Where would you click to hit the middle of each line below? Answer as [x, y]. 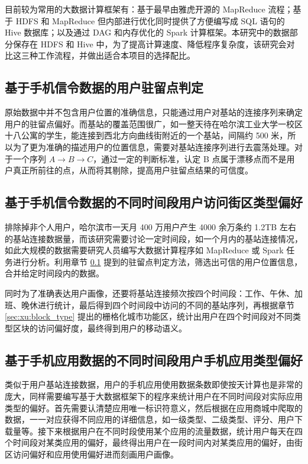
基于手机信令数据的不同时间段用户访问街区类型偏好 [154, 202]
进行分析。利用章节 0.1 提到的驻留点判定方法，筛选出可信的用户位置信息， [158, 261]
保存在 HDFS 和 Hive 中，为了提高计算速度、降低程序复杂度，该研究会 [150, 43]
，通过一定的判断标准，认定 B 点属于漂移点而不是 [190, 158]
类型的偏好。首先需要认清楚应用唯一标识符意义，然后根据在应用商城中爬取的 [154, 407]
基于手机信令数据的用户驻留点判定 [104, 87]
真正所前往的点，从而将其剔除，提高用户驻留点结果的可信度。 [133, 170]
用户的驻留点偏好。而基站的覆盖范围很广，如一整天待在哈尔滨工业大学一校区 [154, 123]
